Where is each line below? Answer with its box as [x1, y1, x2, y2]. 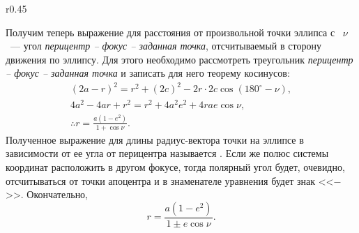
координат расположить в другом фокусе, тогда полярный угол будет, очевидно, [6, 159, 345, 174]
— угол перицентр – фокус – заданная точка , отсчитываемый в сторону [10, 38, 321, 53]
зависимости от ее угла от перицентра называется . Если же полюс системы [6, 146, 329, 160]
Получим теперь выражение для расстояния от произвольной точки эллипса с [6, 24, 335, 39]
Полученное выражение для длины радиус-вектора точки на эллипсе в [6, 132, 304, 146]
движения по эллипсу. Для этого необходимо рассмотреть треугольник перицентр [6, 52, 353, 66]
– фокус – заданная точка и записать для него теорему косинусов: [6, 66, 290, 80]
